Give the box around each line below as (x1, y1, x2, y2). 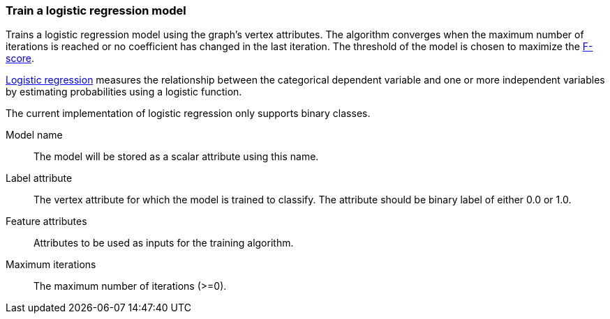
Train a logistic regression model (6, 3, 186, 17)
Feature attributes (6, 215, 87, 228)
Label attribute (6, 172, 73, 185)
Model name (6, 129, 63, 141)
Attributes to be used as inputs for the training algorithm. (34, 237, 294, 249)
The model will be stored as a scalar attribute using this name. (34, 150, 319, 163)
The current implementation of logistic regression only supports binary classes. (6, 107, 371, 120)
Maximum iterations (6, 258, 96, 271)
